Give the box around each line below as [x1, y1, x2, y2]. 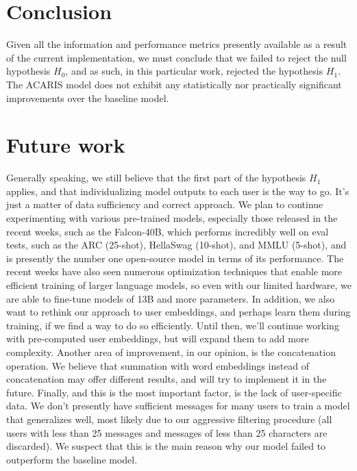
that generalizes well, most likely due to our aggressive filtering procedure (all [6, 411, 332, 426]
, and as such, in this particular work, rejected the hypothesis [65, 64, 323, 78]
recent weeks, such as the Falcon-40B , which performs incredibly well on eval [6, 224, 329, 238]
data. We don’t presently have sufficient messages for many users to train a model [6, 398, 350, 413]
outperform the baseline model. [6, 452, 138, 466]
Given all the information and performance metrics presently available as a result [6, 37, 347, 51]
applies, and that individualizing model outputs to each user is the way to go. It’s [6, 183, 349, 198]
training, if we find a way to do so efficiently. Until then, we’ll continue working [6, 318, 339, 332]
